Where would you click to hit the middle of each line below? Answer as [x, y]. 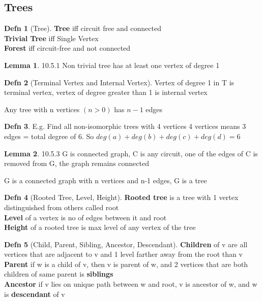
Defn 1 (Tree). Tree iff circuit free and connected [83, 28]
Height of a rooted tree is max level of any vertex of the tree [100, 227]
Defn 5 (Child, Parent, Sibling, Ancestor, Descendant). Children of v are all [126, 244]
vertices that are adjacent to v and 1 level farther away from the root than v [123, 254]
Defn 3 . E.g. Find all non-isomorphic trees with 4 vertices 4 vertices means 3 [125, 126]
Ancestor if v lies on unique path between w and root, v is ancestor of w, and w [131, 284]
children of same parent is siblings [59, 274]
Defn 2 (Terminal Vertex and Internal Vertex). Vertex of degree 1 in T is [119, 82]
